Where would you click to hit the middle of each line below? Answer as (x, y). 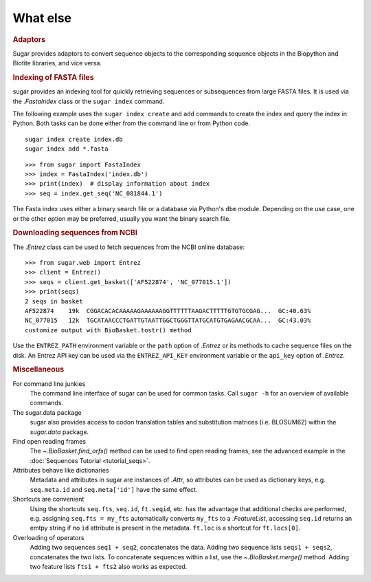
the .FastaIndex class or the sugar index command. (89, 101)
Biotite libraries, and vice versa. (57, 63)
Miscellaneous (38, 369)
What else (42, 18)
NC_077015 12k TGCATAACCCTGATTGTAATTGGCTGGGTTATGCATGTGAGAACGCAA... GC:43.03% (168, 321)
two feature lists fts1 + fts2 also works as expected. (109, 566)
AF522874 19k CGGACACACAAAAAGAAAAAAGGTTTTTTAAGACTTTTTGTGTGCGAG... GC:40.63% (168, 311)
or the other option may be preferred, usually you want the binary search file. (122, 218)
